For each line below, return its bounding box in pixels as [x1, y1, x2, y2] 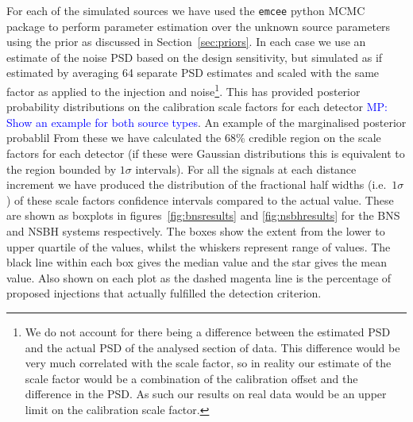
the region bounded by [6, 160, 117, 177]
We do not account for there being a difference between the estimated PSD [25, 324, 391, 340]
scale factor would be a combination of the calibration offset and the [25, 370, 358, 386]
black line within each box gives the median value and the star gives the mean [6, 254, 387, 270]
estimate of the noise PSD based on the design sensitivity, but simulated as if [6, 48, 383, 65]
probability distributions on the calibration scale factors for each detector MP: [6, 98, 388, 115]
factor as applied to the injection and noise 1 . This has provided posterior [6, 81, 361, 99]
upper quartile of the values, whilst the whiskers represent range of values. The [6, 238, 391, 255]
